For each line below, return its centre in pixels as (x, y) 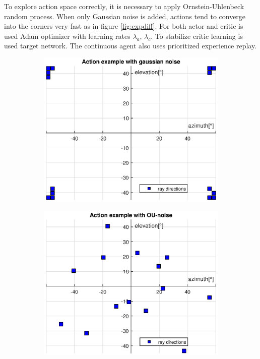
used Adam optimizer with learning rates (67, 36)
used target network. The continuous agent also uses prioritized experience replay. (131, 46)
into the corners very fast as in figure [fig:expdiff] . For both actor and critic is (124, 26)
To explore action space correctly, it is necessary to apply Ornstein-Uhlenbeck (124, 6)
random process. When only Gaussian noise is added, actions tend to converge (125, 16)
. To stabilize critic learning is (197, 36)
